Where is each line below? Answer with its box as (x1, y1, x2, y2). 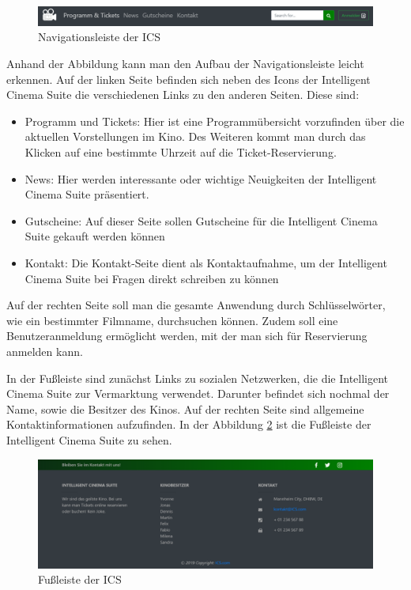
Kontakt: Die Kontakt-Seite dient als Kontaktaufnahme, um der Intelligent (25, 254, 387, 270)
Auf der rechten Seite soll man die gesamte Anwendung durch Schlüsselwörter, (6, 297, 386, 313)
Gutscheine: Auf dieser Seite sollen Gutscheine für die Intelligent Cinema (25, 212, 378, 229)
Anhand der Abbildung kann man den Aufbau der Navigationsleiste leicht (6, 55, 364, 72)
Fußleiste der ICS (38, 571, 122, 588)
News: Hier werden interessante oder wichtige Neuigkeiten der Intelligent (25, 170, 377, 187)
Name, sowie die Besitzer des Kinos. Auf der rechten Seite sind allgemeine (6, 400, 364, 417)
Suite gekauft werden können (25, 228, 165, 244)
